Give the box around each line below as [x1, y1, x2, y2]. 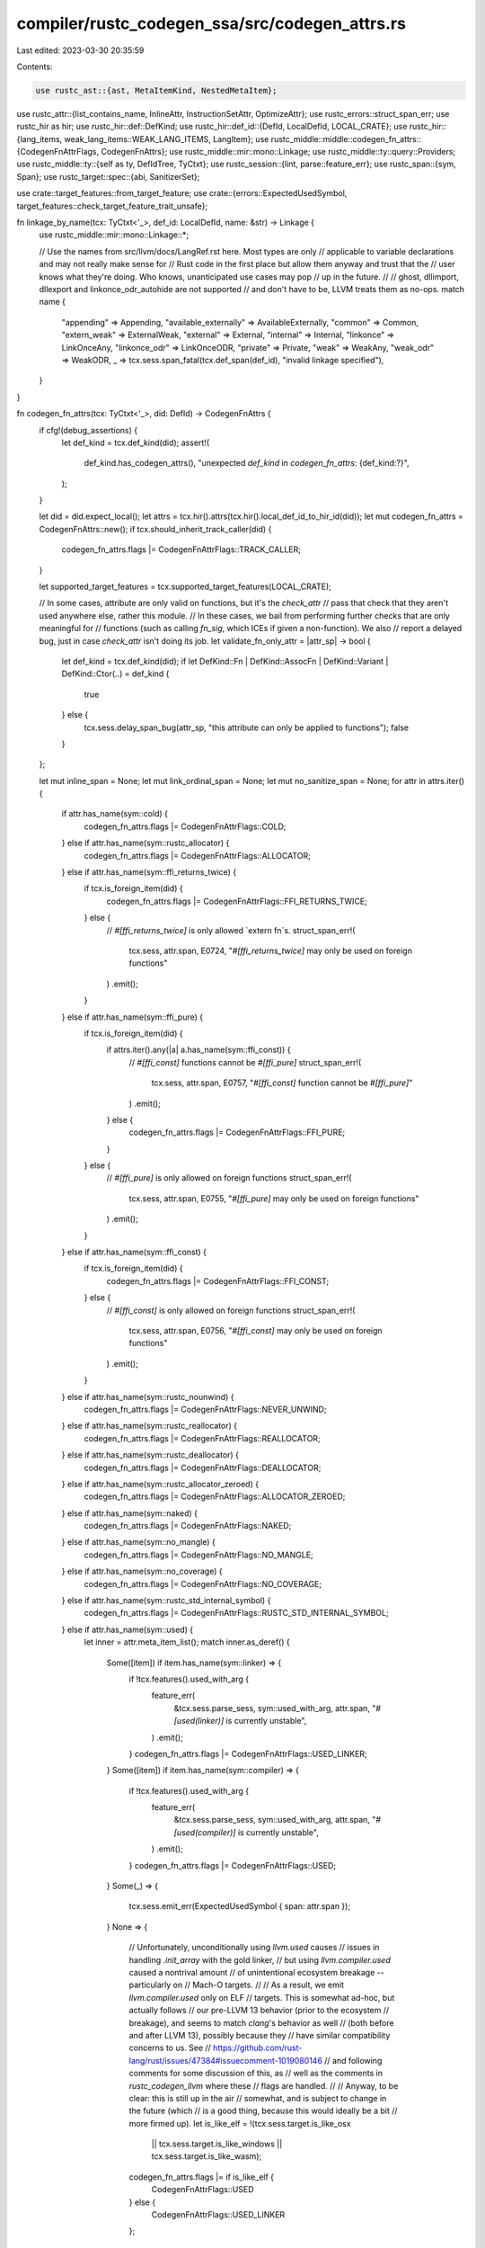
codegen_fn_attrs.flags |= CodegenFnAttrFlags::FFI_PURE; [128, 1127, 346, 1137]
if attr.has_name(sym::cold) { [61, 808, 168, 819]
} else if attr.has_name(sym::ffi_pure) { [61, 1012, 204, 1022]
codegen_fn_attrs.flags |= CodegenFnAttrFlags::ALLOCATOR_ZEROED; [84, 1491, 346, 1502]
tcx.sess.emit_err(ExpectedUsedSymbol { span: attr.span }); [128, 1901, 350, 1912]
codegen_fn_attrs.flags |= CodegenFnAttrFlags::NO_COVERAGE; [84, 1578, 322, 1589]
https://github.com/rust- [212, 2042, 303, 2054]
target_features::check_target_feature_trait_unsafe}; [16, 201, 208, 211]
